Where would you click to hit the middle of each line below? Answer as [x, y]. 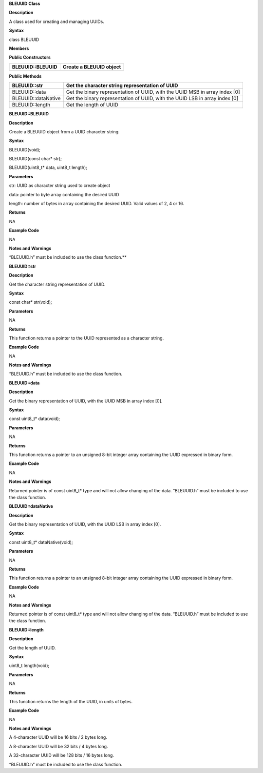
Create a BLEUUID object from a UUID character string [64, 131]
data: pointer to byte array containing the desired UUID [64, 194]
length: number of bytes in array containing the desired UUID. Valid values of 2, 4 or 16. [97, 204]
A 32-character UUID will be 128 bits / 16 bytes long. [62, 755]
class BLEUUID [24, 40]
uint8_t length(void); [29, 666]
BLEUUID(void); [25, 149]
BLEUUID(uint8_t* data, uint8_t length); [48, 167]
